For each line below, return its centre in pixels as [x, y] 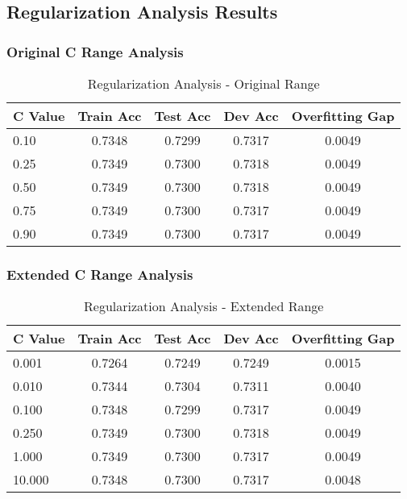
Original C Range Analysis [95, 51]
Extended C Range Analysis [100, 274]
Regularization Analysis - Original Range [203, 83]
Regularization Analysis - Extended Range [204, 306]
